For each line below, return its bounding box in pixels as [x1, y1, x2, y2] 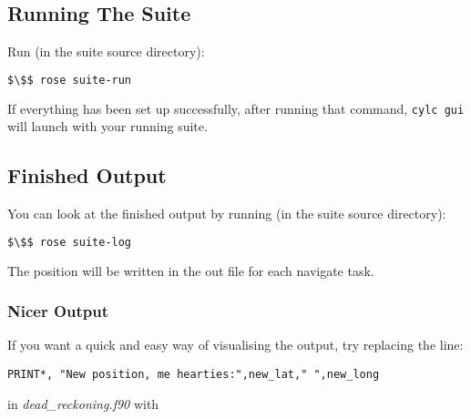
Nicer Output [7, 300, 109, 322]
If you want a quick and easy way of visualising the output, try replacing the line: [7, 335, 464, 354]
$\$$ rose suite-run [7, 73, 132, 87]
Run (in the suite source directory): [7, 42, 205, 61]
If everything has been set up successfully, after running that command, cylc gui [7, 98, 465, 118]
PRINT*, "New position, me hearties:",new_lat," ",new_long [7, 368, 380, 381]
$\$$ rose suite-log [7, 235, 132, 249]
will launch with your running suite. [7, 117, 208, 136]
